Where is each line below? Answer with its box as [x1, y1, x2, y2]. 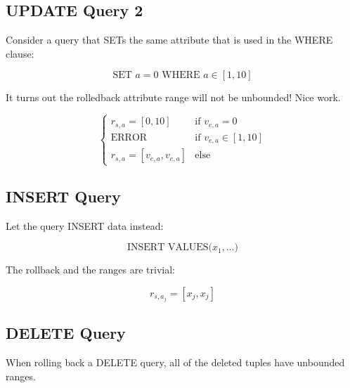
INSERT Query [6, 185, 121, 207]
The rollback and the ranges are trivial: [6, 262, 175, 277]
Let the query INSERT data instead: [6, 218, 164, 233]
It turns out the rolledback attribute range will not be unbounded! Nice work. [6, 90, 341, 105]
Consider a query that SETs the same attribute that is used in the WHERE [6, 32, 333, 47]
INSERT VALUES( [127, 242, 212, 253]
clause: [6, 46, 34, 60]
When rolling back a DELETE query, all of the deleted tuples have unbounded [6, 355, 345, 370]
